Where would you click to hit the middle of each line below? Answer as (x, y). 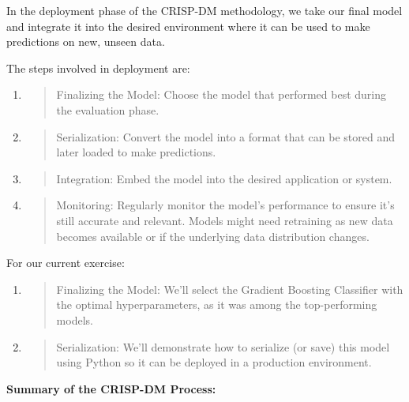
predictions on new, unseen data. (86, 41)
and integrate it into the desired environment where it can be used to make (188, 26)
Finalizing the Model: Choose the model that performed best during (221, 94)
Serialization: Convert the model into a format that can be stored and (226, 136)
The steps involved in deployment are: (98, 68)
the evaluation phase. (108, 109)
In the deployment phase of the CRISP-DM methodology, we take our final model (204, 10)
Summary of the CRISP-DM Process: (111, 388)
